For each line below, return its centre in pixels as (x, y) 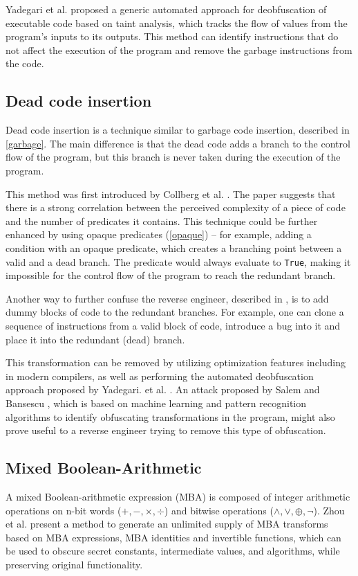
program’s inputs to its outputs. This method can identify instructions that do (172, 36)
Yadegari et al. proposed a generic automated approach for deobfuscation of (166, 9)
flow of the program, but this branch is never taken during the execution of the (173, 157)
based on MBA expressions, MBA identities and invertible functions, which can (173, 537)
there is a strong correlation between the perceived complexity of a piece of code (176, 207)
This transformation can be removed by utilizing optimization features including (176, 362)
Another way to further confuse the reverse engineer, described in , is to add (167, 298)
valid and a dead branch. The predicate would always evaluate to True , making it (178, 261)
